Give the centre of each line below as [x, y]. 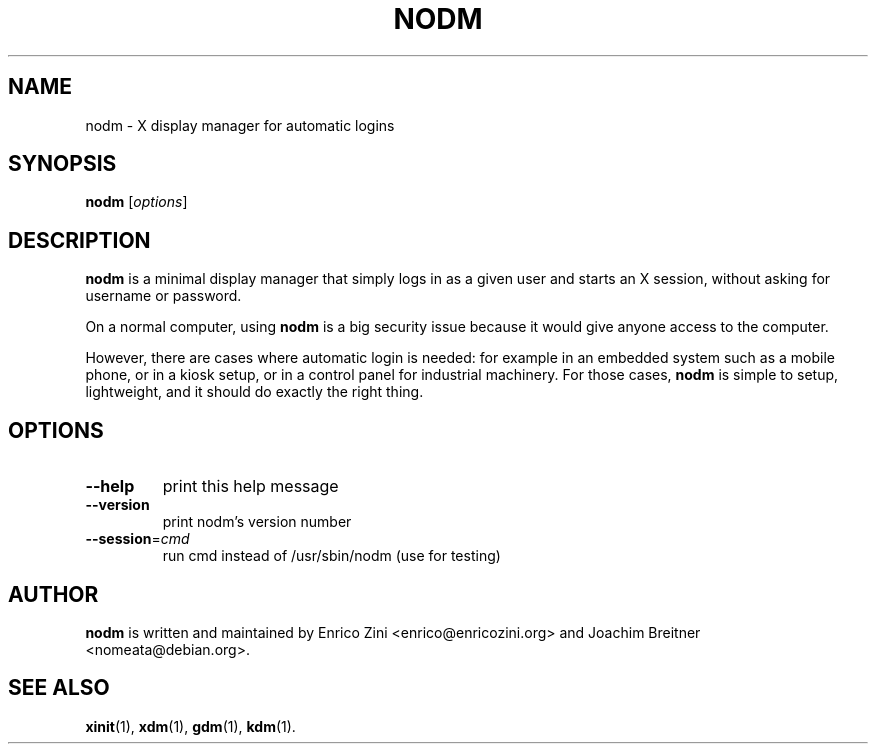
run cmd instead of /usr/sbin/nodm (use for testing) [331, 556]
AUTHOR [53, 594]
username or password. [163, 296]
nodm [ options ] [136, 202]
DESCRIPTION [79, 240]
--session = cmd [137, 539]
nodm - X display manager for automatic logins [240, 125]
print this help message [250, 486]
